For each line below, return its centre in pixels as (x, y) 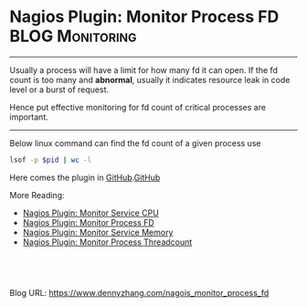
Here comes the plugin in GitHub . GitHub (85, 177)
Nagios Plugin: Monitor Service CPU (91, 213)
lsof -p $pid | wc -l (51, 160)
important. (29, 117)
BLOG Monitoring (73, 36)
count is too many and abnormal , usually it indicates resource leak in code (150, 79)
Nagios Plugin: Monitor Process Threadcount (107, 242)
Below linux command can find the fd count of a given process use (135, 143)
